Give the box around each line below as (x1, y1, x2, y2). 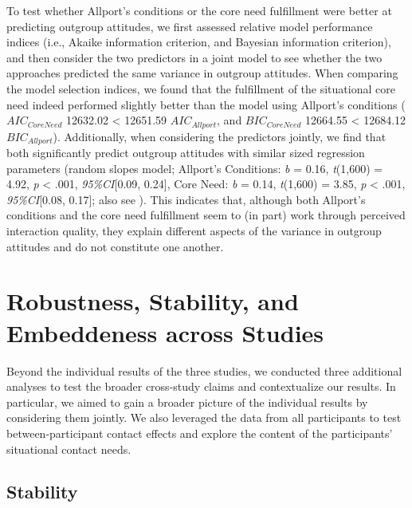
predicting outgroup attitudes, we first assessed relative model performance (6, 18, 373, 34)
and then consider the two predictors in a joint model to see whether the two (6, 49, 383, 65)
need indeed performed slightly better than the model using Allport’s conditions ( (6, 96, 406, 112)
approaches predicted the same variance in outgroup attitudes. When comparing (6, 65, 398, 81)
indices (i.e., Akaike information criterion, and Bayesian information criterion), (6, 33, 391, 50)
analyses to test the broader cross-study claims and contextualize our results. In (6, 378, 396, 395)
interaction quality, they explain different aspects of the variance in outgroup (6, 222, 382, 239)
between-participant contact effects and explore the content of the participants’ (6, 424, 393, 441)
